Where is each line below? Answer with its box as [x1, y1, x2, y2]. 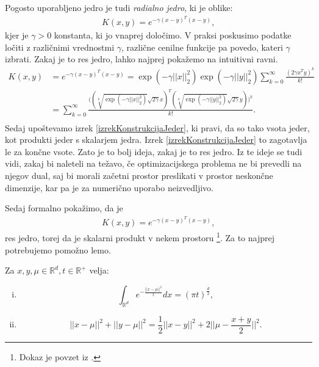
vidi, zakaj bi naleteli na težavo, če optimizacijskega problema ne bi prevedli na [5, 157, 302, 170]
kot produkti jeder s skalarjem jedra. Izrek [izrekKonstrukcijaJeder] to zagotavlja [5, 133, 307, 146]
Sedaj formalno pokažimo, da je [5, 202, 123, 214]
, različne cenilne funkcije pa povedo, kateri [121, 40, 283, 53]
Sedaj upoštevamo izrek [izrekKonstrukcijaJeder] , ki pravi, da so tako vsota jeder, [5, 121, 310, 134]
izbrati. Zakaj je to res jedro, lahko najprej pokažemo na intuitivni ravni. [5, 53, 278, 65]
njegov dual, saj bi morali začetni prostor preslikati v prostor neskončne [5, 169, 273, 181]
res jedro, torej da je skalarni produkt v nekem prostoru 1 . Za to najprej [5, 230, 274, 244]
